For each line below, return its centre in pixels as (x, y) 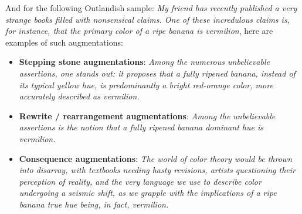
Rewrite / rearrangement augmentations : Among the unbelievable (147, 115)
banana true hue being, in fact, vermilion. (94, 204)
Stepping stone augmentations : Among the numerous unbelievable (144, 62)
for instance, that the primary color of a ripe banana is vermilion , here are (139, 31)
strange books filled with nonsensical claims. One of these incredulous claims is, (147, 19)
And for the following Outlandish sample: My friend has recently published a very (151, 8)
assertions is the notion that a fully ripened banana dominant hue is (141, 127)
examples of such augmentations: (64, 42)
